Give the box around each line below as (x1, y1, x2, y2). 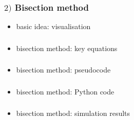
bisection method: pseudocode (16, 64, 111, 75)
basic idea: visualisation (16, 21, 91, 32)
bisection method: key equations (16, 42, 118, 53)
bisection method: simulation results (16, 108, 130, 118)
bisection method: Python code (16, 86, 114, 97)
